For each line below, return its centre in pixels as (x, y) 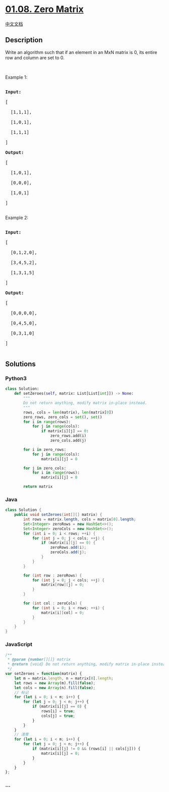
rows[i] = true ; (58, 711)
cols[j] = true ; (58, 716)
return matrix (38, 487)
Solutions (21, 364)
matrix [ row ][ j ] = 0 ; (63, 585)
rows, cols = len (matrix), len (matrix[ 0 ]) (68, 412)
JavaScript (19, 645)
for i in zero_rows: (45, 450)
